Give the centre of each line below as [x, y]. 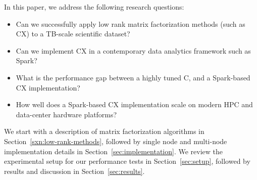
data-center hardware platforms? [66, 114]
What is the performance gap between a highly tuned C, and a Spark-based [133, 77]
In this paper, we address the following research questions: [94, 7]
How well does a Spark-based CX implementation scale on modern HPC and [134, 104]
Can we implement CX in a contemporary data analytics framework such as [133, 50]
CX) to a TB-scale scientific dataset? [73, 34]
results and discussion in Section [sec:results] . [74, 171]
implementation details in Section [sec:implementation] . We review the [114, 151]
